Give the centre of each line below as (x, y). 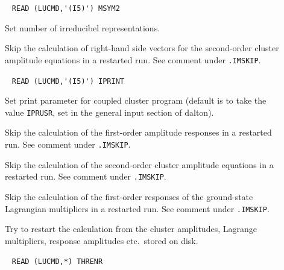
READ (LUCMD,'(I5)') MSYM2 (66, 8)
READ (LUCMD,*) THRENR (57, 262)
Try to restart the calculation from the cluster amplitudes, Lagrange (131, 229)
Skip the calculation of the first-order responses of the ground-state (129, 196)
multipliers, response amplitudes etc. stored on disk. (102, 240)
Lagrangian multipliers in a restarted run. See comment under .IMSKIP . (137, 208)
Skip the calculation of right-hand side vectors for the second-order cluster (142, 48)
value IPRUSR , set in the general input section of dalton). (109, 112)
